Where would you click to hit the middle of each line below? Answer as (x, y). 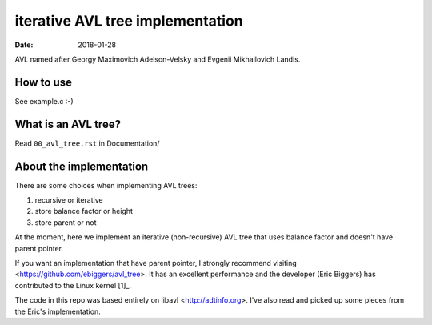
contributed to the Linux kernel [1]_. (73, 285)
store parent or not (66, 222)
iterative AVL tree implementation (129, 21)
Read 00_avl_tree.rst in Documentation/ (87, 143)
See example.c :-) (44, 101)
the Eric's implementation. (58, 311)
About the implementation (82, 166)
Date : (24, 45)
